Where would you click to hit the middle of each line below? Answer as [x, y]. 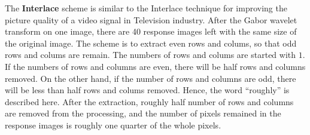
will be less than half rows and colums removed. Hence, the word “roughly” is [147, 90]
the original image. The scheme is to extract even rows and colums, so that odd [151, 43]
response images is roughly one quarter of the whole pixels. [113, 125]
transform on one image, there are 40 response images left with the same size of [151, 31]
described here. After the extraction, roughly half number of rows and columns [149, 101]
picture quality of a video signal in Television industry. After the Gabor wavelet [151, 19]
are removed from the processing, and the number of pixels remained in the [143, 113]
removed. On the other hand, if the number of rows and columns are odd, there [151, 78]
